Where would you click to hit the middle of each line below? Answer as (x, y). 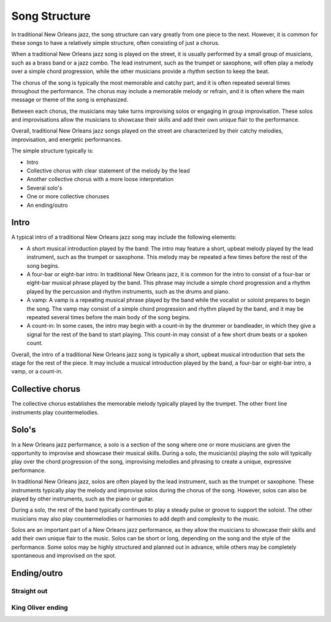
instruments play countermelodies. (55, 412)
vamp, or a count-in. (37, 371)
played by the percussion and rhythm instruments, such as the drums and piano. (128, 291)
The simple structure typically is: (53, 151)
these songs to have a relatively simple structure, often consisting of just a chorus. (116, 42)
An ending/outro (47, 205)
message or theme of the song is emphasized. (70, 100)
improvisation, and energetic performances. (67, 139)
